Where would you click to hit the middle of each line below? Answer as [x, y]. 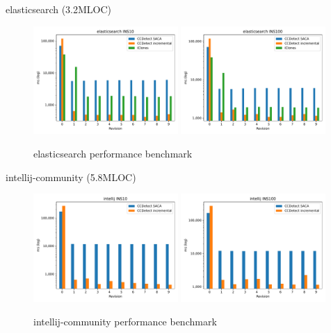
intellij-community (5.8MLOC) [71, 177]
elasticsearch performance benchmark [113, 153]
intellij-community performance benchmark [125, 321]
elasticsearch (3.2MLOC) [59, 9]
